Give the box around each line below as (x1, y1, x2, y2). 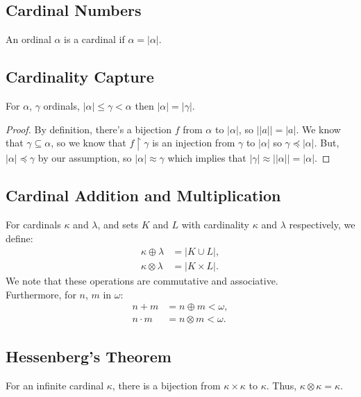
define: (6, 230, 33, 245)
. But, (314, 135, 339, 150)
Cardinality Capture (6, 66, 154, 87)
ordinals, (43, 99, 80, 112)
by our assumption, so (37, 151, 132, 165)
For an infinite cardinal (6, 378, 104, 392)
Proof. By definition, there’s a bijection (6, 121, 172, 136)
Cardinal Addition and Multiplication (6, 185, 281, 206)
